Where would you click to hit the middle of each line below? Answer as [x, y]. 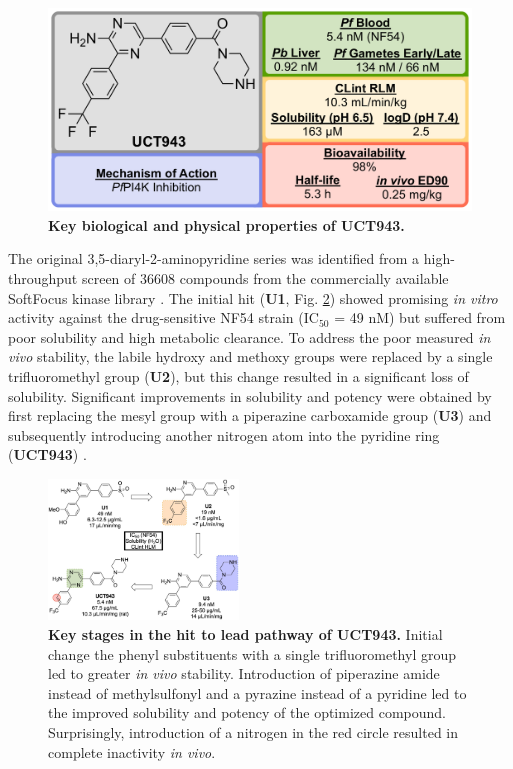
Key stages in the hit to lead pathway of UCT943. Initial [245, 634]
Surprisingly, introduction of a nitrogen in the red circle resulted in [253, 731]
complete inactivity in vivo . [132, 751]
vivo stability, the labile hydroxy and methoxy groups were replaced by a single [250, 356]
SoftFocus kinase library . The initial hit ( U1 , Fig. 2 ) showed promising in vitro [253, 297]
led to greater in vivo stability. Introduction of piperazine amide [244, 673]
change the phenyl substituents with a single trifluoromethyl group [252, 653]
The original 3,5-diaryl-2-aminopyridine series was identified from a [214, 258]
